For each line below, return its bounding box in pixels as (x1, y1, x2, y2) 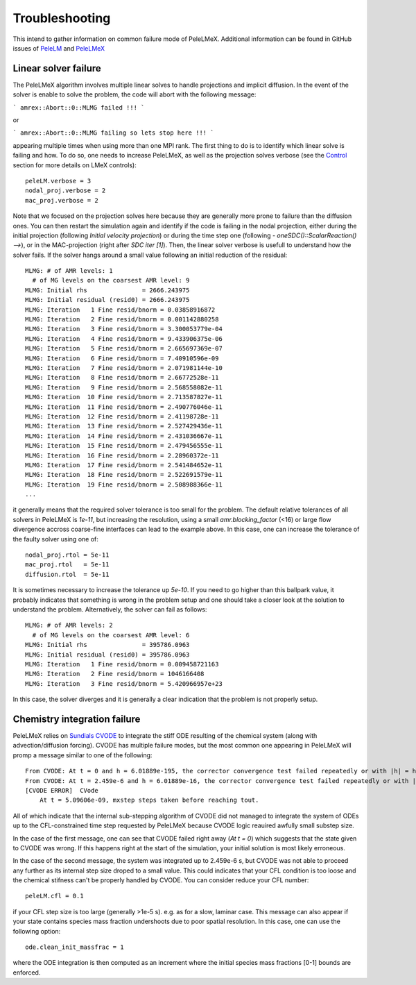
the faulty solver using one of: (12, 534, 98, 543)
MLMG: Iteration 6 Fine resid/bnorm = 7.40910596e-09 (25, 354, 219, 362)
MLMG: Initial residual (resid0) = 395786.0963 (25, 650, 190, 659)
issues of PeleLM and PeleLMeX (12, 44, 105, 52)
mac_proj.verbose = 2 (25, 196, 98, 204)
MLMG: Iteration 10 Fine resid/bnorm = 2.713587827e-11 (25, 393, 223, 401)
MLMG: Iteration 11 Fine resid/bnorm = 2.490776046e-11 (25, 403, 223, 411)
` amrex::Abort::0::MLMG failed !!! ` (12, 103, 145, 111)
